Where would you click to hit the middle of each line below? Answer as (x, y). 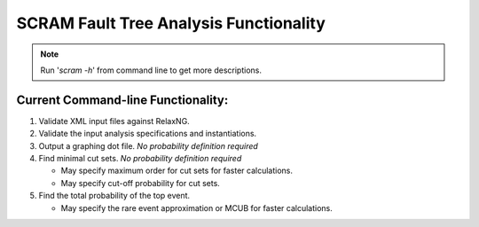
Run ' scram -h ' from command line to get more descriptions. (151, 70)
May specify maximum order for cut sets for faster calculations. (177, 171)
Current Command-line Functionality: (122, 100)
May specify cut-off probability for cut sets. (141, 183)
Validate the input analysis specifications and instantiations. (148, 134)
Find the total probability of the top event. (114, 196)
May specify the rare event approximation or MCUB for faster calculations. (196, 207)
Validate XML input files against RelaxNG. (114, 121)
